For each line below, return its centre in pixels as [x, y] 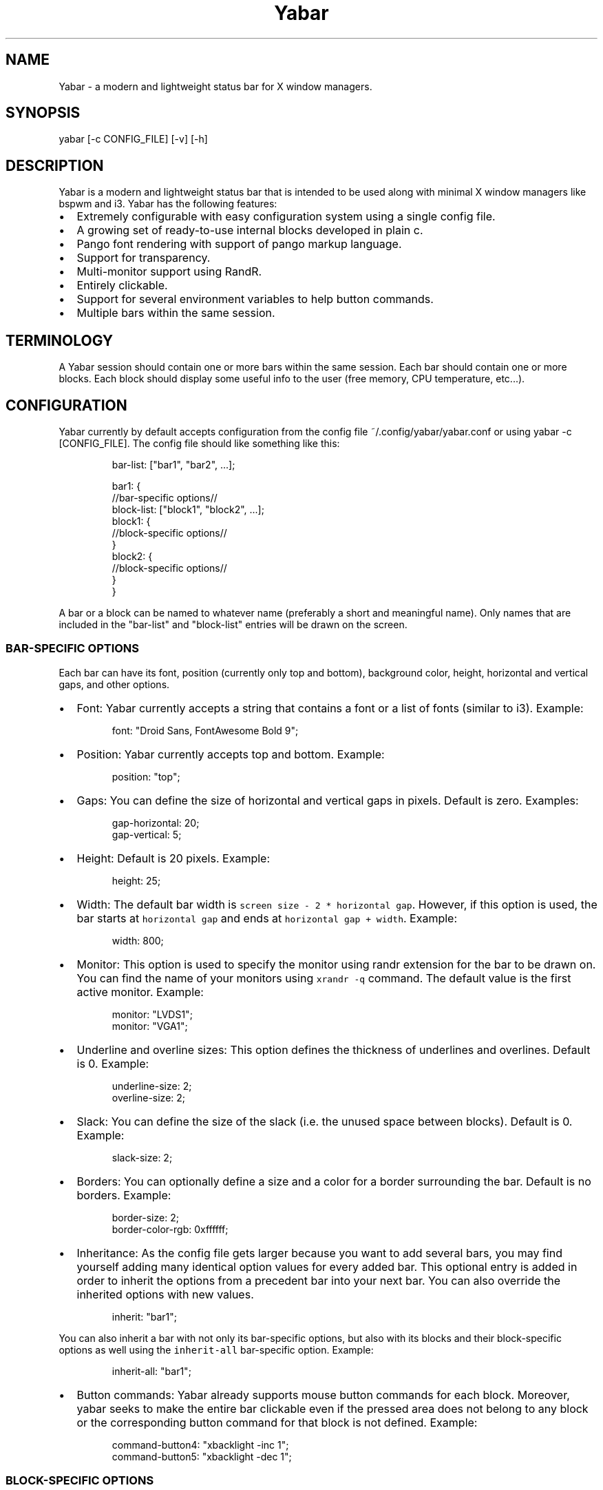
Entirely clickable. [122, 286]
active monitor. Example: [140, 992]
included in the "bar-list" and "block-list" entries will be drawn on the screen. [233, 624]
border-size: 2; [145, 1217]
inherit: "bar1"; [145, 1316]
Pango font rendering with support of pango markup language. [239, 244]
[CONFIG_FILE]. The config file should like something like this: [199, 443]
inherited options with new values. [165, 1294]
